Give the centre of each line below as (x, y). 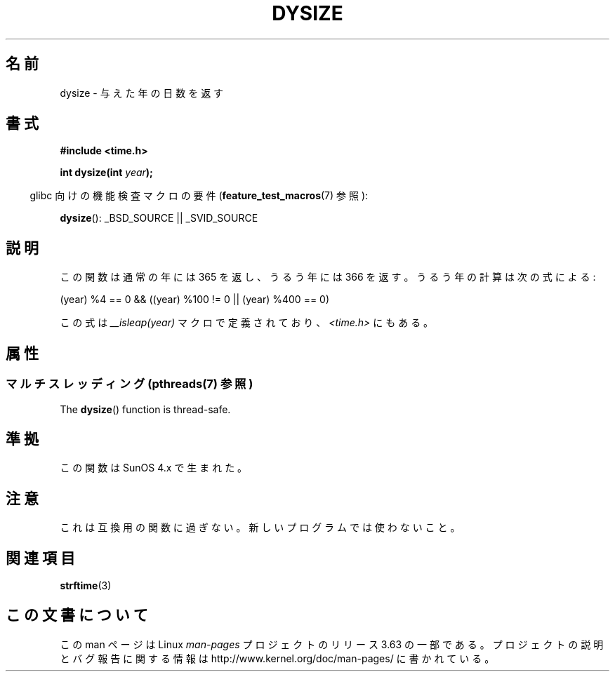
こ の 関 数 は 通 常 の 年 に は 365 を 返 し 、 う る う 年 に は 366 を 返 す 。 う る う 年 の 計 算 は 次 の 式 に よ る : (328, 277)
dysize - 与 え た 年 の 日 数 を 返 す (142, 93)
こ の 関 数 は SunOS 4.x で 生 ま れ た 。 (154, 468)
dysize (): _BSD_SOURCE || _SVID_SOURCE (159, 218)
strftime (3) (86, 586)
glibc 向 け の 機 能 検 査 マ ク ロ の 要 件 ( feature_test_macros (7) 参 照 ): (199, 196)
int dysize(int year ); (106, 173)
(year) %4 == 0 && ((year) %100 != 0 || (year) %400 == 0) (195, 300)
